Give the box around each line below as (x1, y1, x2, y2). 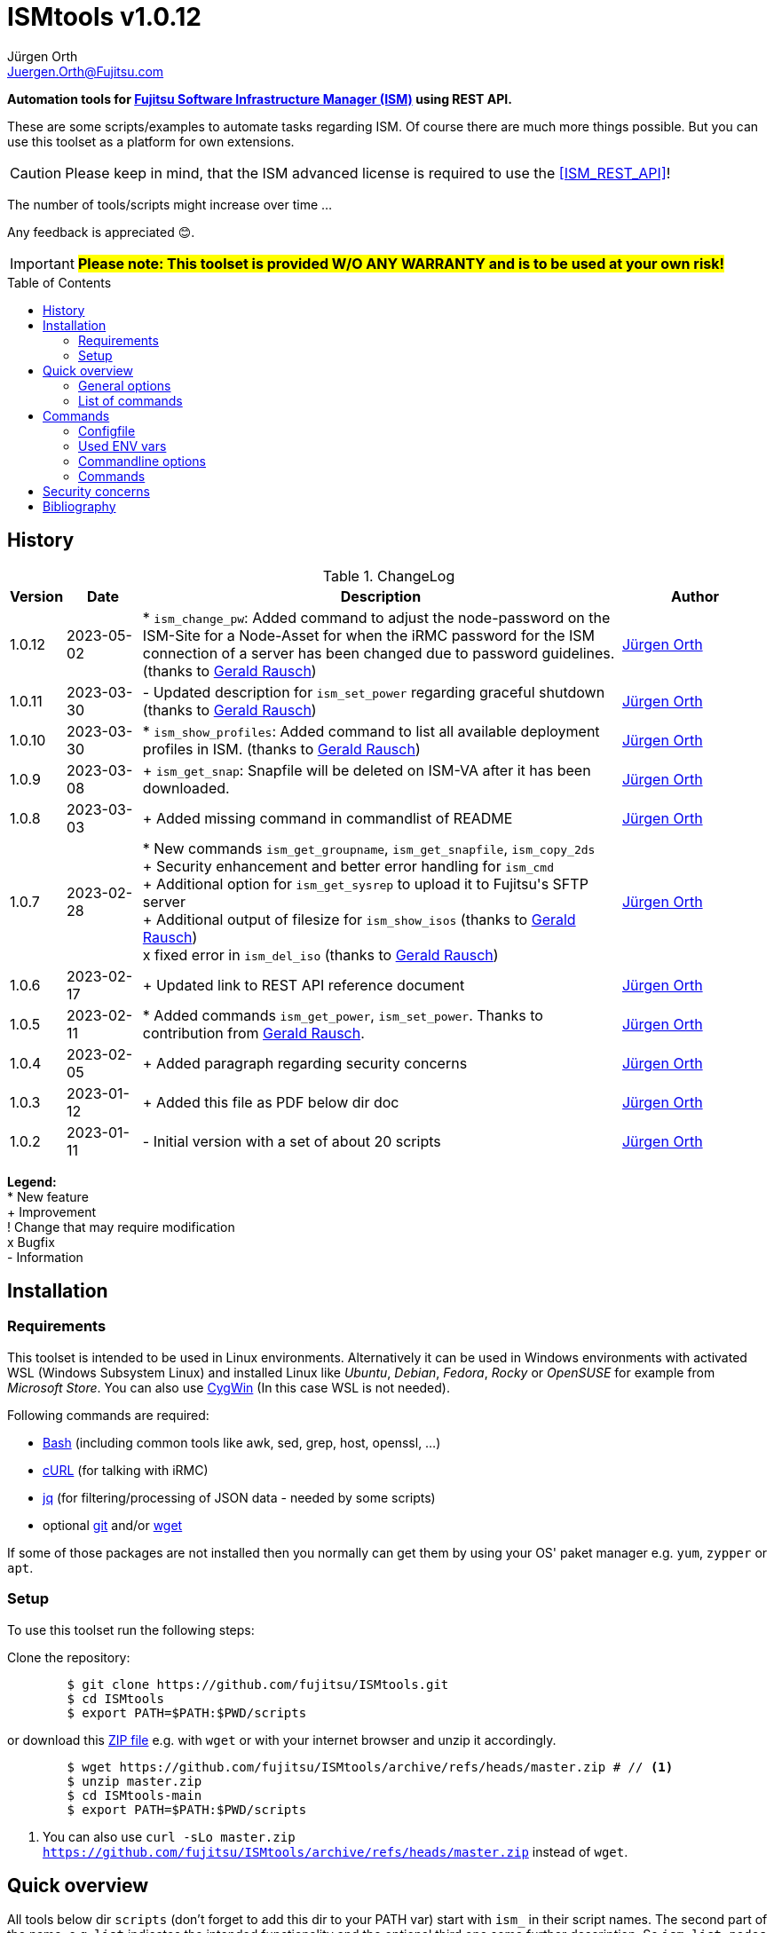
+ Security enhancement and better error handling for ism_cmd (142, 856, 554, 875)
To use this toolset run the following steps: (7, 1621, 255, 1637)
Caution (10, 163, 62, 182)
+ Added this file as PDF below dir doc (142, 1093, 399, 1111)
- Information (7, 1249, 83, 1265)
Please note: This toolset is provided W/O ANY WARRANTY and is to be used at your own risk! (77, 254, 724, 272)
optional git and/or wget (43, 1517, 183, 1533)
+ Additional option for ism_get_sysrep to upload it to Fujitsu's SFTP (142, 874, 588, 893)
